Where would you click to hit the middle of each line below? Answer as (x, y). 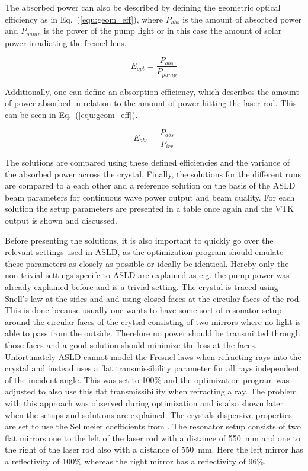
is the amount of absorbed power (242, 19)
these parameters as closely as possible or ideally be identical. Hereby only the (147, 263)
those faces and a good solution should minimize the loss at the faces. (131, 344)
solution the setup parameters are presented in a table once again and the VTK (150, 209)
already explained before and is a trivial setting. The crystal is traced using (142, 286)
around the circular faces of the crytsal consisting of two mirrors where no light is (153, 321)
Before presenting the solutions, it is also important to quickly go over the (139, 240)
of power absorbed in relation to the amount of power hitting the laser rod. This (151, 103)
